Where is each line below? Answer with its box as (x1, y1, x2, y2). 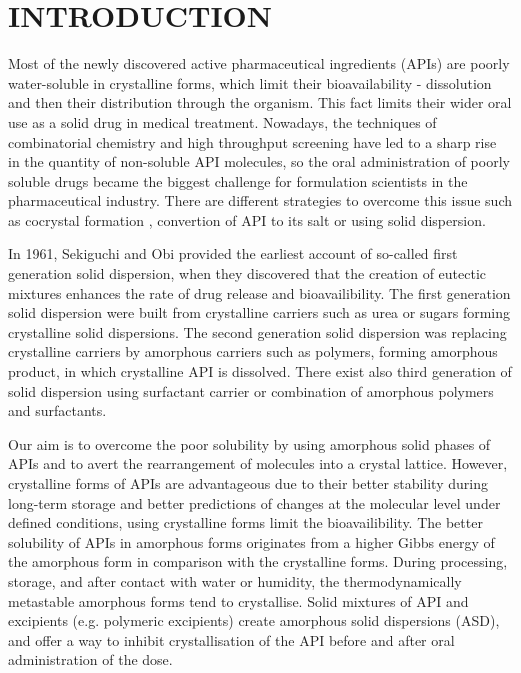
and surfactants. (8, 400, 107, 421)
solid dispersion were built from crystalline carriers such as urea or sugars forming (8, 302, 511, 323)
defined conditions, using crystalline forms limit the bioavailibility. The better (8, 512, 483, 533)
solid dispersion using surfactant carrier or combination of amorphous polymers (8, 380, 494, 401)
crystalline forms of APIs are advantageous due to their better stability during (8, 473, 488, 493)
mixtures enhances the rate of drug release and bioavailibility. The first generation (8, 282, 511, 303)
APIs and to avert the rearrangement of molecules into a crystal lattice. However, (8, 453, 508, 474)
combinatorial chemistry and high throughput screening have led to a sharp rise (8, 131, 497, 152)
